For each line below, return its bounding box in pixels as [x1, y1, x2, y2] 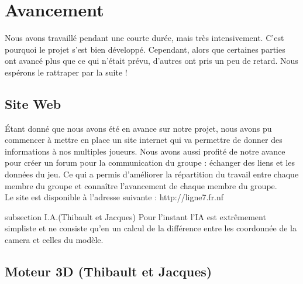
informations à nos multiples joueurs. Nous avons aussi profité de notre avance [5, 145, 285, 157]
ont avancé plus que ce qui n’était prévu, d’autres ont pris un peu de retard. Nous [5, 54, 298, 67]
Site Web [5, 94, 61, 112]
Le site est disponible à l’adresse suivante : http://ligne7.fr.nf [5, 191, 224, 203]
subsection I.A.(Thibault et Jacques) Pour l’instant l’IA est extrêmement [5, 210, 266, 223]
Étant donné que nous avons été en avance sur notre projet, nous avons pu [5, 122, 272, 134]
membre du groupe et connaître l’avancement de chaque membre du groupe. [5, 179, 277, 191]
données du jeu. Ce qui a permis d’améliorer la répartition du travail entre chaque [5, 168, 299, 180]
